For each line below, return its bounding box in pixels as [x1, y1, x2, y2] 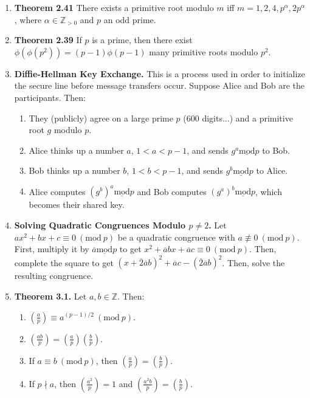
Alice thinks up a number [29, 143, 124, 156]
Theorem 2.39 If [14, 33, 82, 46]
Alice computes [29, 185, 86, 197]
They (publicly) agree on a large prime [29, 111, 173, 124]
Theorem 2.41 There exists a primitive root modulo [14, 1, 214, 13]
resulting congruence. [14, 269, 94, 282]
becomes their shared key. [29, 198, 125, 211]
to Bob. [262, 143, 290, 156]
